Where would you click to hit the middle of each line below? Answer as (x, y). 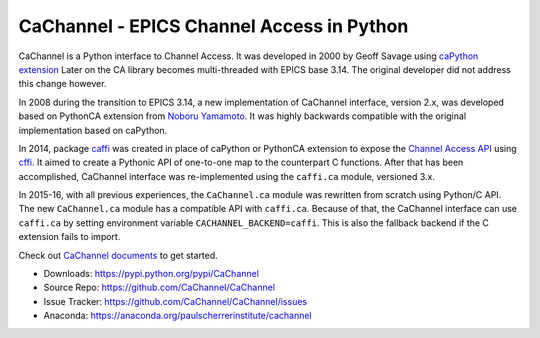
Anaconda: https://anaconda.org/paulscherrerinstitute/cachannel (177, 316)
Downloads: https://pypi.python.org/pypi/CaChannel (151, 274)
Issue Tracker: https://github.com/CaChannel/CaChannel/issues (175, 301)
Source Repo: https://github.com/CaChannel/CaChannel (159, 287)
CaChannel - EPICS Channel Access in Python (213, 26)
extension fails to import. (69, 237)
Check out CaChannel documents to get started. (118, 255)
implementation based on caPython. (93, 130)
